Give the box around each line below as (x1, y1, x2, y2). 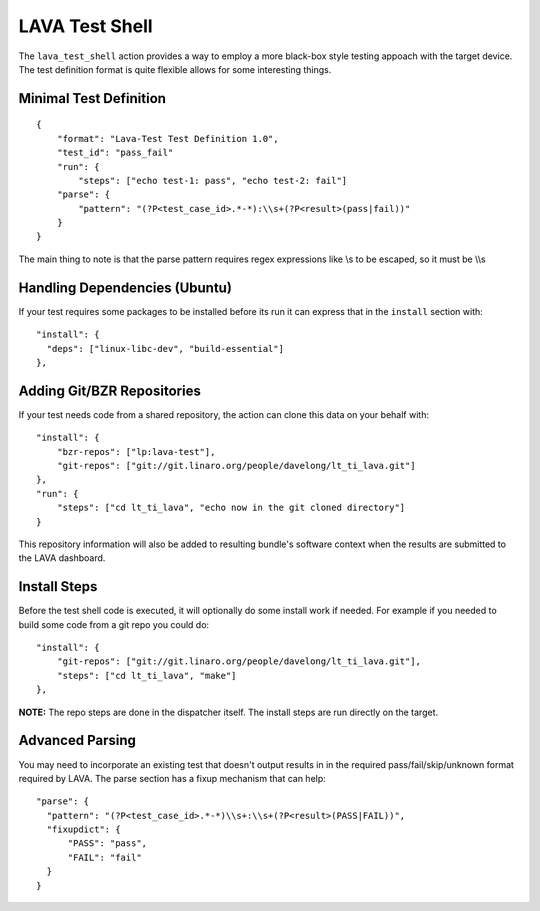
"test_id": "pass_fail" (56, 147, 174, 159)
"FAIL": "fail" (67, 851, 142, 863)
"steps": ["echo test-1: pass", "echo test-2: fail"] (78, 175, 348, 186)
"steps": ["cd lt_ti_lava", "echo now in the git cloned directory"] (56, 502, 406, 514)
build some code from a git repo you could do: (18, 618, 210, 630)
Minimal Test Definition (18, 90, 167, 107)
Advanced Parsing (18, 732, 137, 749)
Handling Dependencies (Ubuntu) (18, 279, 232, 296)
